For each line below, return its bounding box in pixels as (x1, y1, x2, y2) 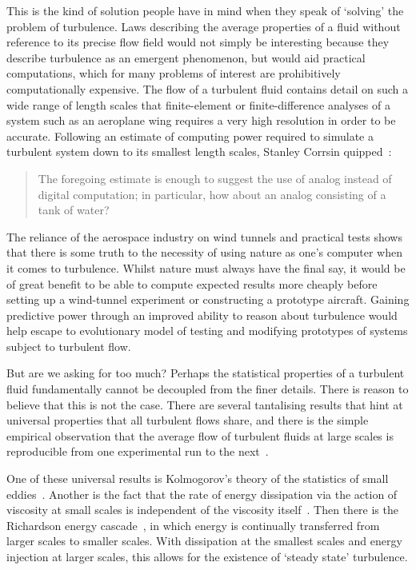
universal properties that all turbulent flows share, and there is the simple (6, 412, 369, 428)
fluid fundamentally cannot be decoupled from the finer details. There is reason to (6, 381, 409, 397)
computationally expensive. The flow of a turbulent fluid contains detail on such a (6, 80, 408, 97)
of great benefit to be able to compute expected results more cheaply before (6, 275, 378, 292)
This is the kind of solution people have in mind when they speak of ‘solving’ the (6, 2, 404, 18)
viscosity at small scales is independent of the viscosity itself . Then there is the (6, 501, 398, 518)
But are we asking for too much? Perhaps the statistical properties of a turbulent (6, 365, 405, 381)
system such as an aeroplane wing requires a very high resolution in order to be (6, 112, 396, 129)
